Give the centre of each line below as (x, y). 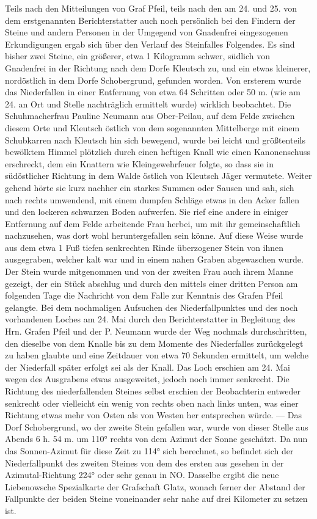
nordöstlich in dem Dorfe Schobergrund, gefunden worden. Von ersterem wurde (153, 80)
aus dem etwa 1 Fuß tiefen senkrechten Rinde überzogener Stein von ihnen (144, 247)
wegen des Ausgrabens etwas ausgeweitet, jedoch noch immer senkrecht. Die (147, 379)
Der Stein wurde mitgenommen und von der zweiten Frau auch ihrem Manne (149, 271)
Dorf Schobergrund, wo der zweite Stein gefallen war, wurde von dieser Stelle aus (157, 426)
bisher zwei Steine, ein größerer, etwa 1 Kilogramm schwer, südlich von (138, 56)
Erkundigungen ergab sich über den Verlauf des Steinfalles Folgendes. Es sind (150, 44)
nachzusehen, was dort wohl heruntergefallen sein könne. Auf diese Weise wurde (154, 235)
